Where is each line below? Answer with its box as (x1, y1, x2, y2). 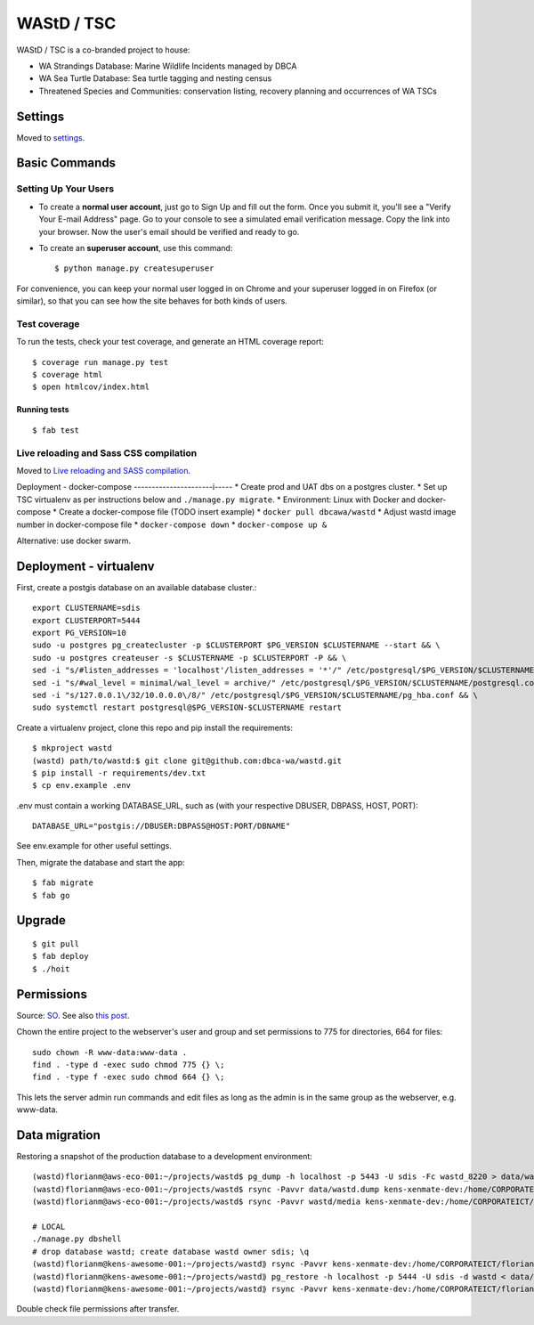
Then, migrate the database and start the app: (16, 857, 186, 867)
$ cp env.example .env (32, 780, 132, 791)
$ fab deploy (32, 951, 89, 962)
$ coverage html (32, 370, 103, 380)
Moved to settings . (16, 132, 85, 142)
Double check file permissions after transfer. (16, 1304, 180, 1314)
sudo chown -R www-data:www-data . (32, 1047, 188, 1057)
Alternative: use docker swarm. (16, 535, 132, 546)
